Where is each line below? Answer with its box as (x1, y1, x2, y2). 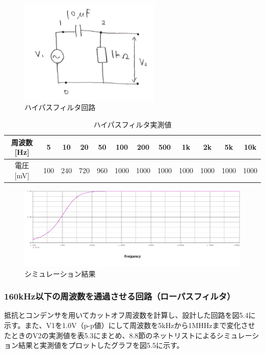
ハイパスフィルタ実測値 (93, 119, 172, 129)
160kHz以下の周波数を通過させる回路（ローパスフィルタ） (4, 290, 235, 303)
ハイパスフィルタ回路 (24, 102, 96, 113)
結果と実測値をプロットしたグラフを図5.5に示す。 (18, 340, 184, 350)
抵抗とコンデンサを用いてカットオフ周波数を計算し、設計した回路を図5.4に (4, 310, 256, 320)
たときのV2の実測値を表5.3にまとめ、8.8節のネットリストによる (4, 330, 217, 340)
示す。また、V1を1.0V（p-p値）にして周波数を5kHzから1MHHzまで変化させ (4, 319, 255, 330)
